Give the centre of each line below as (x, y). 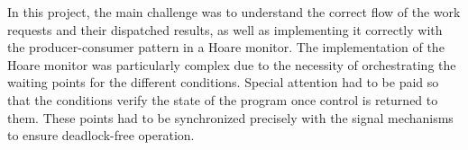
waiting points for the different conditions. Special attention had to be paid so (223, 82)
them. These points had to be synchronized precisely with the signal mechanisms (230, 117)
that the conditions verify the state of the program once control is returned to (223, 99)
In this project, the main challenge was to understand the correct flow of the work (234, 12)
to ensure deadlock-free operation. (101, 135)
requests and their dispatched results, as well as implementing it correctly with (225, 29)
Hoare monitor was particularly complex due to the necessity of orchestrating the (232, 64)
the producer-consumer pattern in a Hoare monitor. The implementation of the (226, 47)
